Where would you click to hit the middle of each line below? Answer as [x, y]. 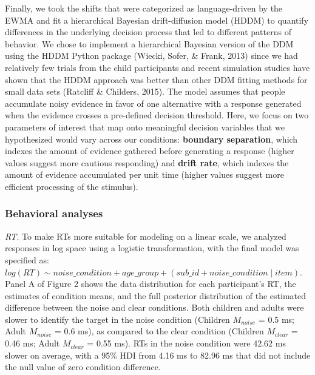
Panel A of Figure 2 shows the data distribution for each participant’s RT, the [151, 284]
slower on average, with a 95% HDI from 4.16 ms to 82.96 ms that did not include [158, 355]
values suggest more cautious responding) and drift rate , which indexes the [147, 162]
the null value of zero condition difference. [83, 367]
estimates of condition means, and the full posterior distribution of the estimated [156, 295]
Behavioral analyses [54, 213]
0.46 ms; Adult [32, 343]
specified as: [27, 259]
